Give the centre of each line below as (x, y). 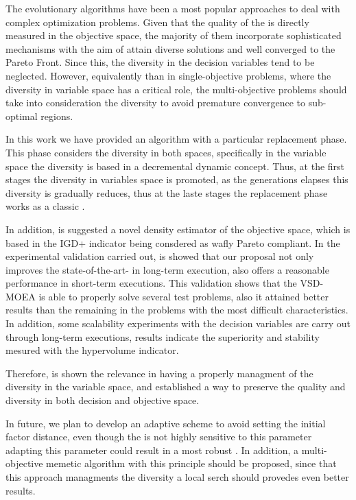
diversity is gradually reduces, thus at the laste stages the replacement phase (167, 192)
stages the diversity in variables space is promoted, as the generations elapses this (177, 179)
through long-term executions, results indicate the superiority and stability (163, 336)
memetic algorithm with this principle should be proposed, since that (191, 463)
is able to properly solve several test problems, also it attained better (184, 296)
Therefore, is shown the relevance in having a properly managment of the (159, 373)
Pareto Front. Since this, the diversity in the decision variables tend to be (160, 62)
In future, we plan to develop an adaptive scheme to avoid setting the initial (166, 423)
